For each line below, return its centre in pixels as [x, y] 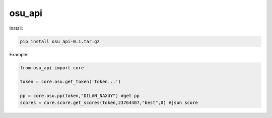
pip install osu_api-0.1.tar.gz [60, 41]
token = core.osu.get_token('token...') [70, 82]
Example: [19, 54]
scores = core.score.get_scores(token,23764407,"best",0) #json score [109, 103]
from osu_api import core [52, 68]
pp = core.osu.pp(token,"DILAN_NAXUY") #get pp [80, 96]
